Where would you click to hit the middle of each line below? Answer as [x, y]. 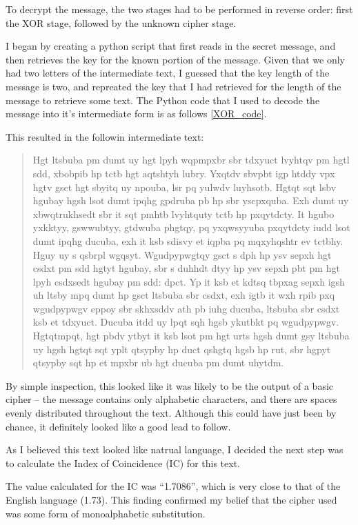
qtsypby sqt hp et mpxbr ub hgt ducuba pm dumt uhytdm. [158, 363]
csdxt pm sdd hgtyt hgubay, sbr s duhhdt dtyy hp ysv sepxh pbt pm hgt [186, 268]
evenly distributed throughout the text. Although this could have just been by [171, 413]
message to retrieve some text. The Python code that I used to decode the [163, 100]
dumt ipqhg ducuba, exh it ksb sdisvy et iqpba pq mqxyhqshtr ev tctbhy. [188, 240]
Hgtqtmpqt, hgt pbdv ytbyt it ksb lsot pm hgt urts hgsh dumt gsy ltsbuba [191, 336]
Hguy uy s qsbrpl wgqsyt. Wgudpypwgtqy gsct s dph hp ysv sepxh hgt [182, 254]
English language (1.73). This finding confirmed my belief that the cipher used [171, 499]
